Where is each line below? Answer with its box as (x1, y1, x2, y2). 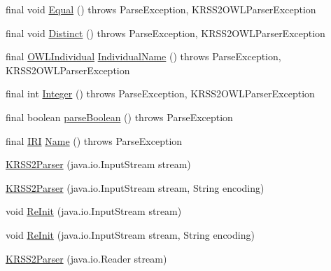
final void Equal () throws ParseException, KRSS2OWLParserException (6, 2, 316, 16)
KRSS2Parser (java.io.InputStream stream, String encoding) (6, 180, 265, 195)
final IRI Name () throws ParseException (6, 133, 183, 148)
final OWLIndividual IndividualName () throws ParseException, (6, 49, 281, 64)
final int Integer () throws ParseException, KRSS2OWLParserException (6, 86, 315, 101)
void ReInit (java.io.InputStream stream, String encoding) (6, 227, 255, 242)
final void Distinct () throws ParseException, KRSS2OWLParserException (6, 25, 325, 40)
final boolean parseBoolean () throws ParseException (6, 109, 233, 124)
